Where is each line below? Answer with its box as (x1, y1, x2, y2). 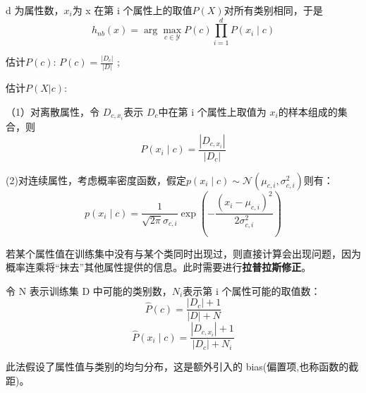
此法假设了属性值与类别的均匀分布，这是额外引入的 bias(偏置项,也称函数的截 (6, 359, 359, 374)
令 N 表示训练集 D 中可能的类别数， (6, 283, 172, 298)
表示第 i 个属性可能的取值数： (183, 283, 321, 298)
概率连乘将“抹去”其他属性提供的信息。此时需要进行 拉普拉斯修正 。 (6, 260, 312, 274)
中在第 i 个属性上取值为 (158, 104, 267, 119)
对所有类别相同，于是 (224, 3, 323, 17)
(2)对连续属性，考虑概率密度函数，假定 (6, 172, 186, 187)
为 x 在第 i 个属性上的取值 (72, 3, 193, 17)
